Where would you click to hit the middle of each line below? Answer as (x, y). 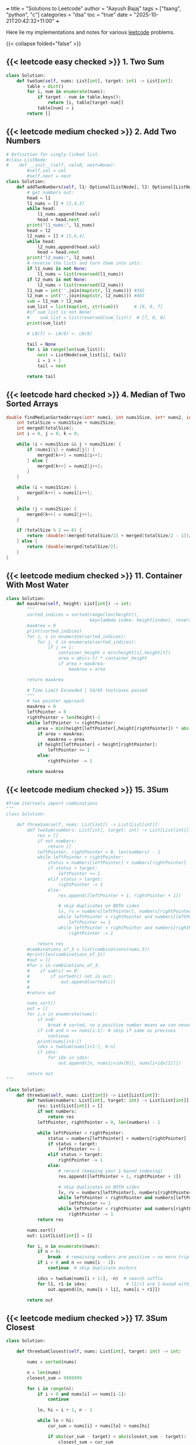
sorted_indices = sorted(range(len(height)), (83, 615)
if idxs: (48, 1052)
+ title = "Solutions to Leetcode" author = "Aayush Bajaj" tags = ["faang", (94, 8)
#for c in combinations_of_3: (64, 966)
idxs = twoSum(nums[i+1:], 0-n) (76, 1047)
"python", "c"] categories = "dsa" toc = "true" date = (69, 15)
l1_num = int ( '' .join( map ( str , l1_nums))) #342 (86, 290)
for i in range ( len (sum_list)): (66, 350)
